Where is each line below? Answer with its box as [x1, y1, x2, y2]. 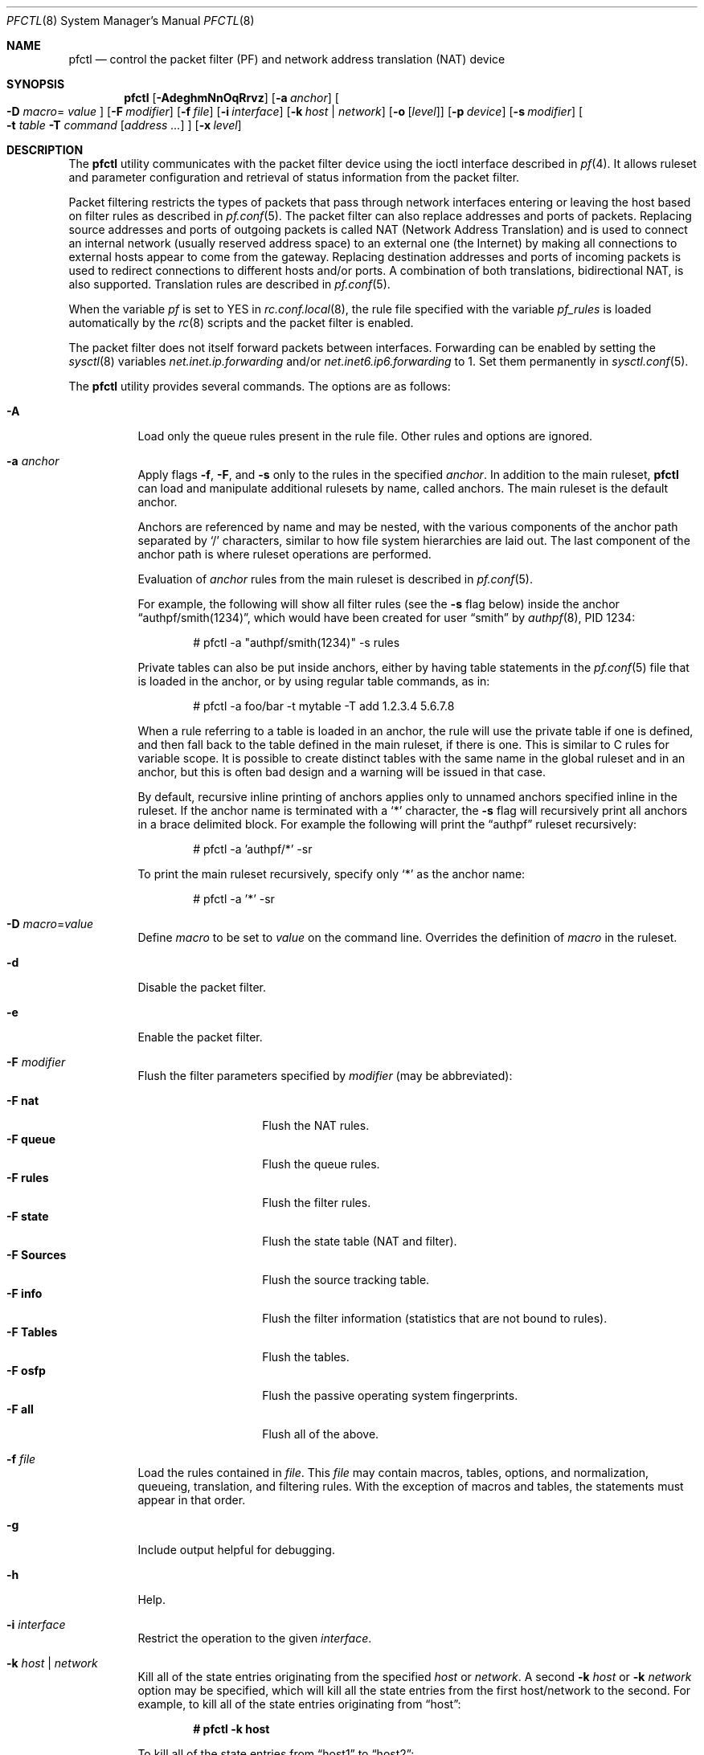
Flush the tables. [262, 1350, 350, 1364]
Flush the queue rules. [262, 1157, 380, 1171]
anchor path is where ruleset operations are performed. [137, 547, 432, 561]
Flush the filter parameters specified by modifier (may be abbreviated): [137, 1069, 513, 1082]
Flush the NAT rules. [262, 1119, 370, 1132]
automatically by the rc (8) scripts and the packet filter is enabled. [68, 316, 414, 329]
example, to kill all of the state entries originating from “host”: [137, 1697, 461, 1711]
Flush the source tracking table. [262, 1273, 430, 1287]
